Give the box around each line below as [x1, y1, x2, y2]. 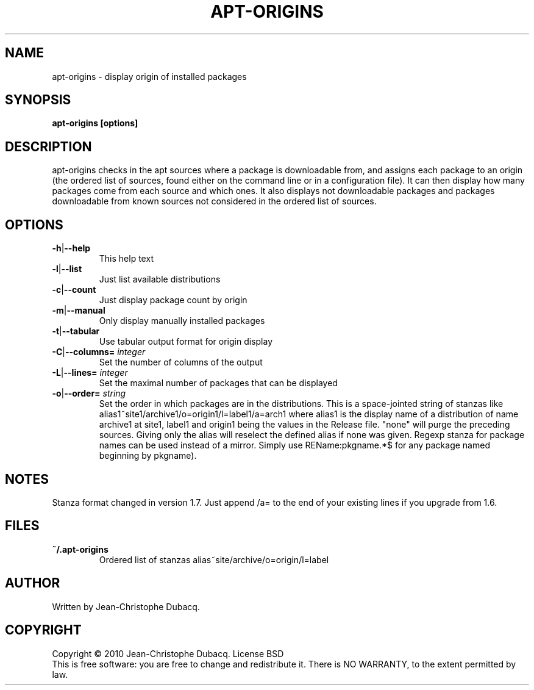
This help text [99, 253, 154, 264]
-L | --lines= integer [52, 367, 128, 378]
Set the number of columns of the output [99, 357, 263, 368]
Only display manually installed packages [99, 315, 265, 326]
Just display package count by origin [99, 295, 247, 306]
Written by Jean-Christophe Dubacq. [52, 601, 200, 612]
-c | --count [52, 284, 96, 295]
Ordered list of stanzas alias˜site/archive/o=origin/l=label [99, 554, 329, 565]
